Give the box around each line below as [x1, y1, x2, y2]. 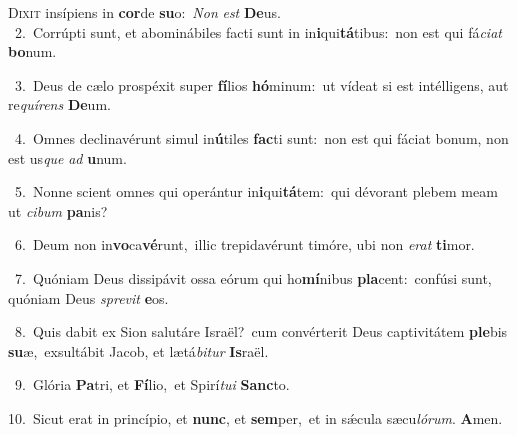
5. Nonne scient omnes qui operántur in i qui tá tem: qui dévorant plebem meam [14, 181, 498, 202]
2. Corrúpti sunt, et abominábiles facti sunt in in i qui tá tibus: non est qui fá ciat [14, 21, 502, 42]
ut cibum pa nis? [8, 200, 108, 221]
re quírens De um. [8, 94, 111, 115]
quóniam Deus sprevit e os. [8, 287, 169, 308]
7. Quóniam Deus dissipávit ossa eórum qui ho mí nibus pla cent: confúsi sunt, [14, 267, 492, 288]
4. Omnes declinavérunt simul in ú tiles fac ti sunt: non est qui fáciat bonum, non [14, 127, 509, 148]
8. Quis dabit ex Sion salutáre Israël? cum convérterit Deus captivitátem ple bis [14, 321, 508, 342]
